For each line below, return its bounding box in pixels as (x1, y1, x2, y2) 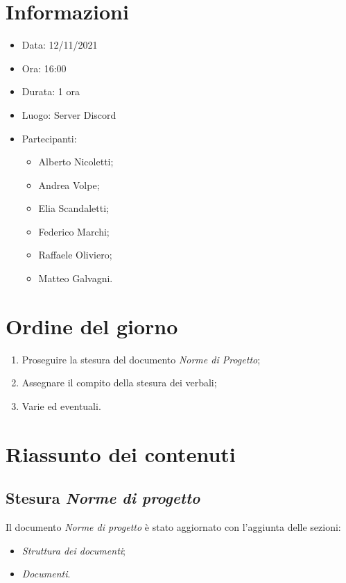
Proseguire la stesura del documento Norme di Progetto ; (21, 352, 261, 366)
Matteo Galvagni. (38, 271, 113, 286)
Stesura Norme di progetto (6, 487, 200, 509)
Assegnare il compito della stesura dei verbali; (21, 375, 217, 390)
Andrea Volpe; (38, 177, 100, 192)
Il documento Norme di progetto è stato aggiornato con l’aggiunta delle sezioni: (6, 520, 341, 534)
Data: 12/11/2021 (21, 38, 98, 52)
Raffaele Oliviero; (38, 247, 112, 262)
